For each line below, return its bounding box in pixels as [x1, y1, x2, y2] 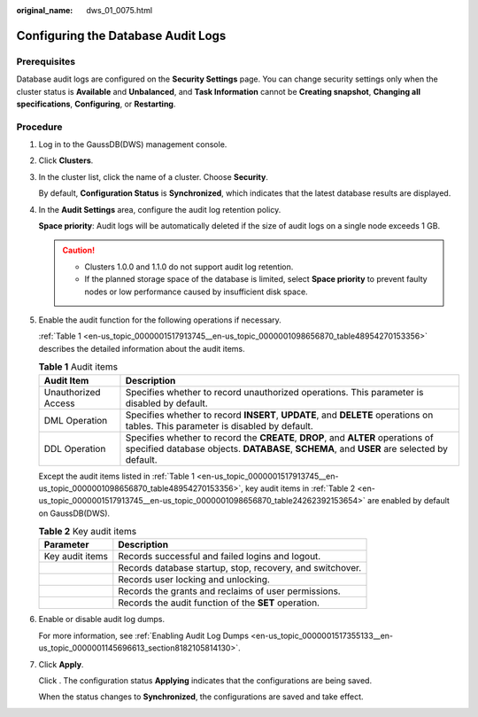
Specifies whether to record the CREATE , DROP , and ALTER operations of [125, 431, 434, 443]
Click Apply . [38, 659, 84, 669]
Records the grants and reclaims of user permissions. [118, 585, 341, 597]
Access [43, 397, 75, 409]
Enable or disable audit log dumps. [38, 614, 166, 625]
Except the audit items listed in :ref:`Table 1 [38, 471, 195, 481]
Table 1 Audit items [38, 361, 119, 373]
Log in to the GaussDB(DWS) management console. [38, 139, 227, 150]
